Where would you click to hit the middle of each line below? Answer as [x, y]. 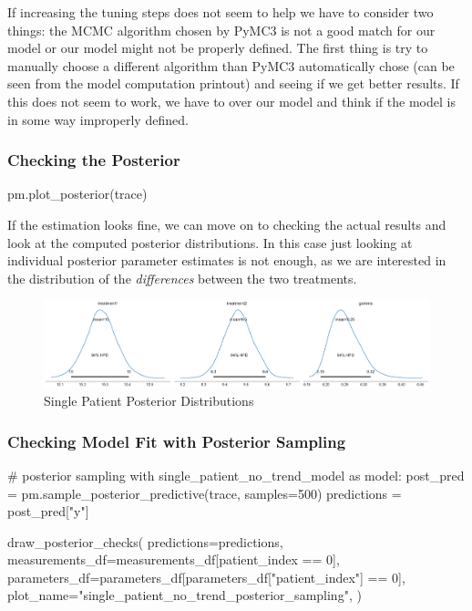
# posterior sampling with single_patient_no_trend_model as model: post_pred [236, 475]
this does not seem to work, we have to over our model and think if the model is [231, 101]
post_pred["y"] [48, 511]
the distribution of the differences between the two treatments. [182, 278]
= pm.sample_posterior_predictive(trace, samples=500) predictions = [205, 493]
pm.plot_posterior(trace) [77, 194]
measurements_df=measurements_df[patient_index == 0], [174, 559]
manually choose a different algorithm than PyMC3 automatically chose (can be [231, 65]
